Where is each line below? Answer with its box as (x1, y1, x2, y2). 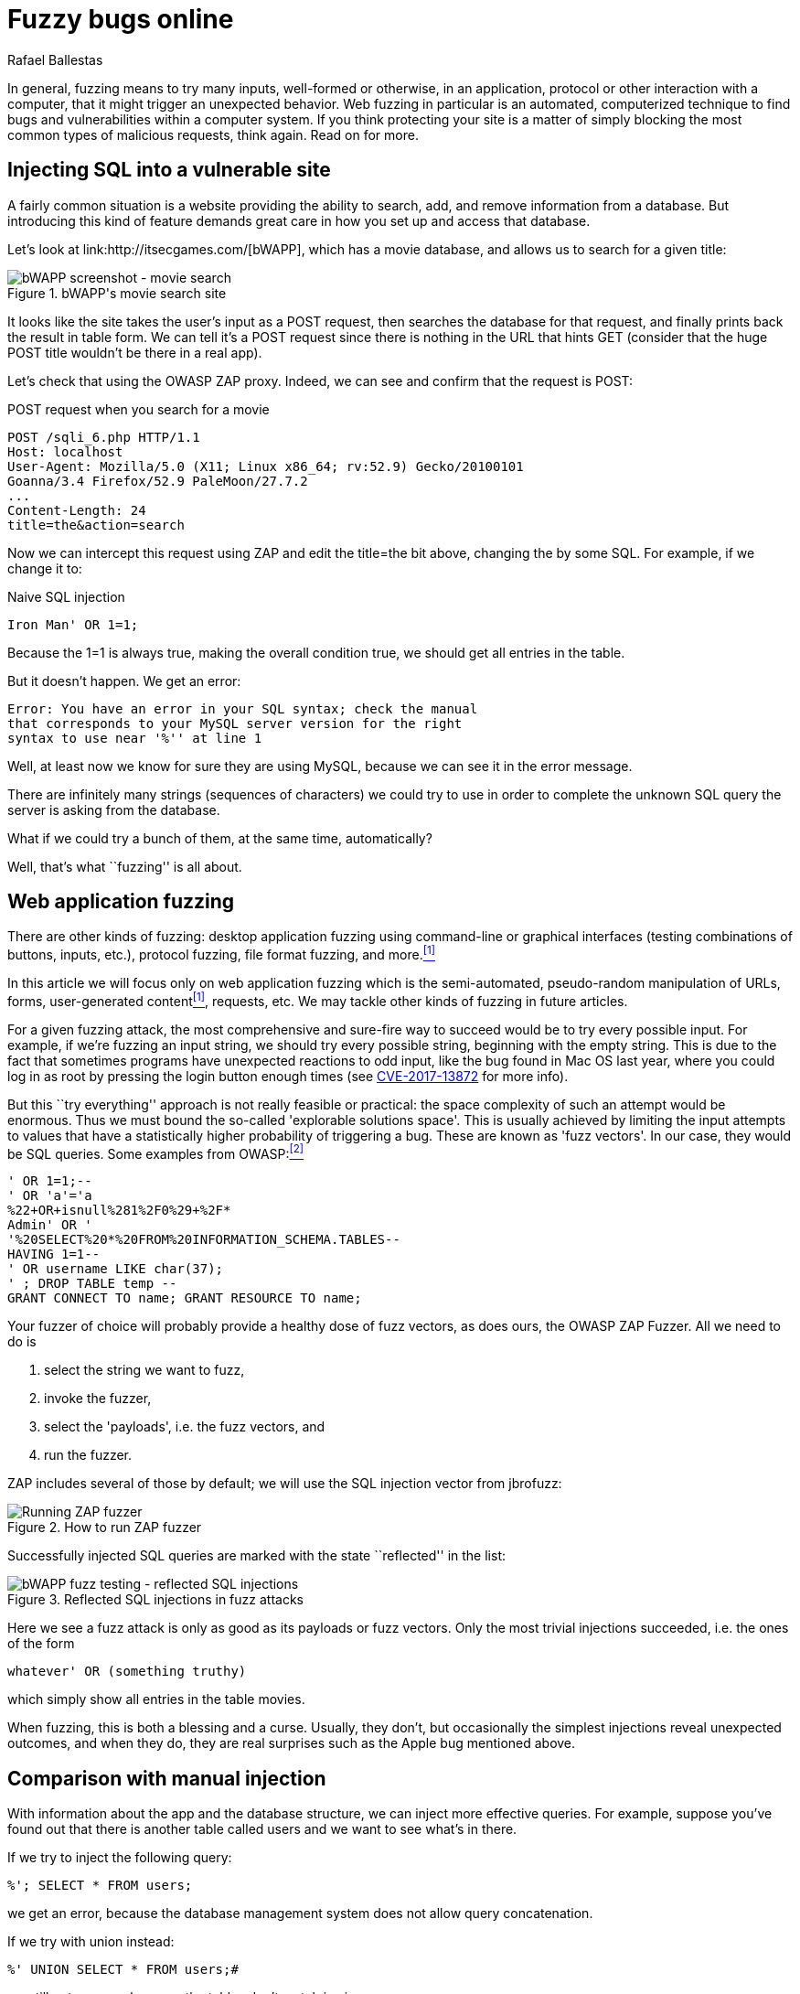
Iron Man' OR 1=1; (7, 616, 139, 632)
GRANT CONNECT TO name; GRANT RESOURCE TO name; (7, 1291, 362, 1306)
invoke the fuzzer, (44, 1390, 152, 1407)
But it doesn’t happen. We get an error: (7, 672, 241, 689)
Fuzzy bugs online (7, 4, 234, 35)
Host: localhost (7, 444, 123, 459)
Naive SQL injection (7, 588, 125, 605)
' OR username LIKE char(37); (7, 1261, 224, 1277)
